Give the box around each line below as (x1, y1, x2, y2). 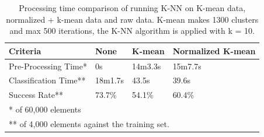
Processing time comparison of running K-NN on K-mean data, (19, 2, 246, 13)
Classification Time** (9, 74, 86, 86)
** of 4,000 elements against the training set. (9, 118, 169, 129)
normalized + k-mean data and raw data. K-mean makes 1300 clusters (6, 13, 259, 25)
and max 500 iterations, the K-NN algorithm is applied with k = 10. (9, 24, 255, 37)
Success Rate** (9, 89, 63, 101)
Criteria (9, 44, 41, 57)
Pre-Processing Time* (9, 59, 87, 72)
